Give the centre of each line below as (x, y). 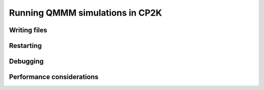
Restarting (25, 46)
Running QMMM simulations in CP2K (86, 13)
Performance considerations (54, 77)
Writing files (28, 30)
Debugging (26, 61)
